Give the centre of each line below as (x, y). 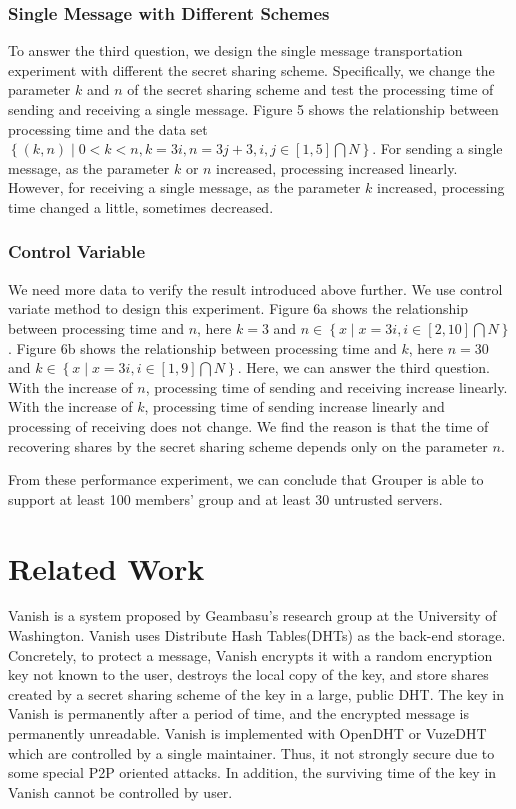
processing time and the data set (108, 128)
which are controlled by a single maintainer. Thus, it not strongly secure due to (251, 752)
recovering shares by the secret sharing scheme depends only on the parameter (248, 445)
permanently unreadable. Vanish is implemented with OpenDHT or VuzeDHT (247, 733)
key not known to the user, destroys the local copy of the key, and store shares (248, 674)
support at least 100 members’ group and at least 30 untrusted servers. (225, 498)
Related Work (106, 567)
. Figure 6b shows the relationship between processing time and (202, 347)
